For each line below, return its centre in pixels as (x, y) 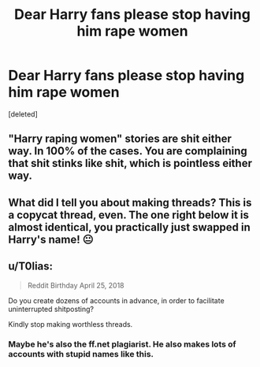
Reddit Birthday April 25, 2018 (76, 285)
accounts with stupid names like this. (81, 354)
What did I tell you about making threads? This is (130, 202)
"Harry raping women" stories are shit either (120, 139)
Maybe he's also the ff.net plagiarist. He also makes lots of (122, 344)
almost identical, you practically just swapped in (129, 227)
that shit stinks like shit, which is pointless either (130, 163)
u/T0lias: (31, 267)
